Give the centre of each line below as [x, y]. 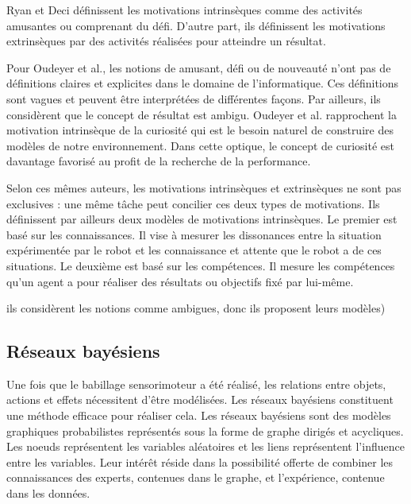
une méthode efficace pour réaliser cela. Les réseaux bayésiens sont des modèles [199, 415]
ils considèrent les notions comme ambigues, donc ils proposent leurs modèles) [196, 308]
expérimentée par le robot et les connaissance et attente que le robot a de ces [194, 250]
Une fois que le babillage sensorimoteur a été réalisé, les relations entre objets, [196, 384]
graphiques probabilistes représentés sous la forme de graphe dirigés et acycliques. [205, 430]
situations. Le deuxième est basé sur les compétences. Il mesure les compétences [201, 265]
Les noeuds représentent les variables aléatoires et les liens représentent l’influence [205, 446]
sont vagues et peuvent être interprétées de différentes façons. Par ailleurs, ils [194, 98]
